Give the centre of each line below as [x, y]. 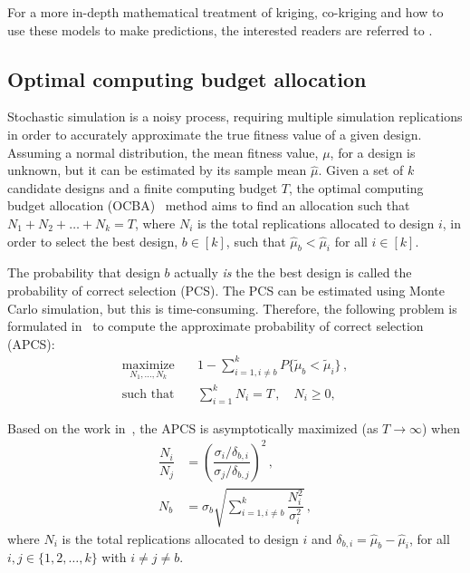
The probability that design [84, 272]
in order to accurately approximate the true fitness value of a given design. [215, 134]
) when [441, 427]
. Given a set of [361, 170]
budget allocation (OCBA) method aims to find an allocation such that [209, 205]
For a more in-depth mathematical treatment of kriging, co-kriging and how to [225, 12]
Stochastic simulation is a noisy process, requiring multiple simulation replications [235, 117]
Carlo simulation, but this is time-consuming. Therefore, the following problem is [232, 308]
